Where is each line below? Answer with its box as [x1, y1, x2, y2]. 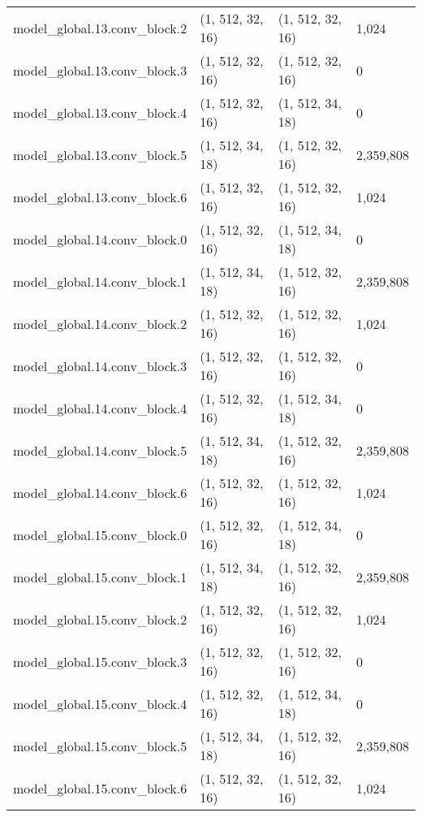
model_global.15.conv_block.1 [13, 567, 187, 586]
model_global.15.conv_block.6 [13, 778, 187, 798]
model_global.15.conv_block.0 [13, 525, 187, 544]
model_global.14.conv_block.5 [13, 440, 187, 460]
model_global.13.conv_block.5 [13, 145, 187, 164]
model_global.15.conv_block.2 [13, 609, 187, 629]
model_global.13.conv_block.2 [13, 18, 187, 37]
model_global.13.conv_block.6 [13, 187, 187, 206]
